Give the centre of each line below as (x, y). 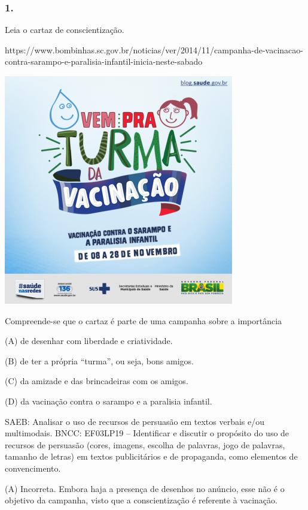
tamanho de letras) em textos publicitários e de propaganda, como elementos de (151, 456)
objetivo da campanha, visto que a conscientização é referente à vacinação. (141, 500)
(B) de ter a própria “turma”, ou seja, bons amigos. (99, 360)
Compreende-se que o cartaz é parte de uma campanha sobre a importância (144, 320)
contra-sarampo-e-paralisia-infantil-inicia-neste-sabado (104, 61)
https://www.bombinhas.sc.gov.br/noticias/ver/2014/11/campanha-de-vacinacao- (154, 49)
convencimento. (33, 468)
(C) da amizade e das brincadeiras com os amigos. (97, 381)
